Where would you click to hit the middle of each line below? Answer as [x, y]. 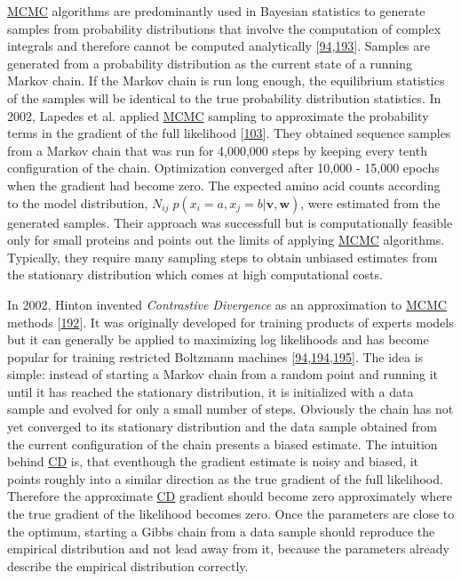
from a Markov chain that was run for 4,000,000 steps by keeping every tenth [217, 150]
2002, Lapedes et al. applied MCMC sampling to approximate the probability [218, 115]
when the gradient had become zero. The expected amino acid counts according [224, 185]
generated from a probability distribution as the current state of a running [210, 63]
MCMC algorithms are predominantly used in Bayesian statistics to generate [216, 11]
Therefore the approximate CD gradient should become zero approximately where [230, 496]
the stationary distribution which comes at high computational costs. [195, 274]
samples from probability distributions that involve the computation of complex [224, 28]
